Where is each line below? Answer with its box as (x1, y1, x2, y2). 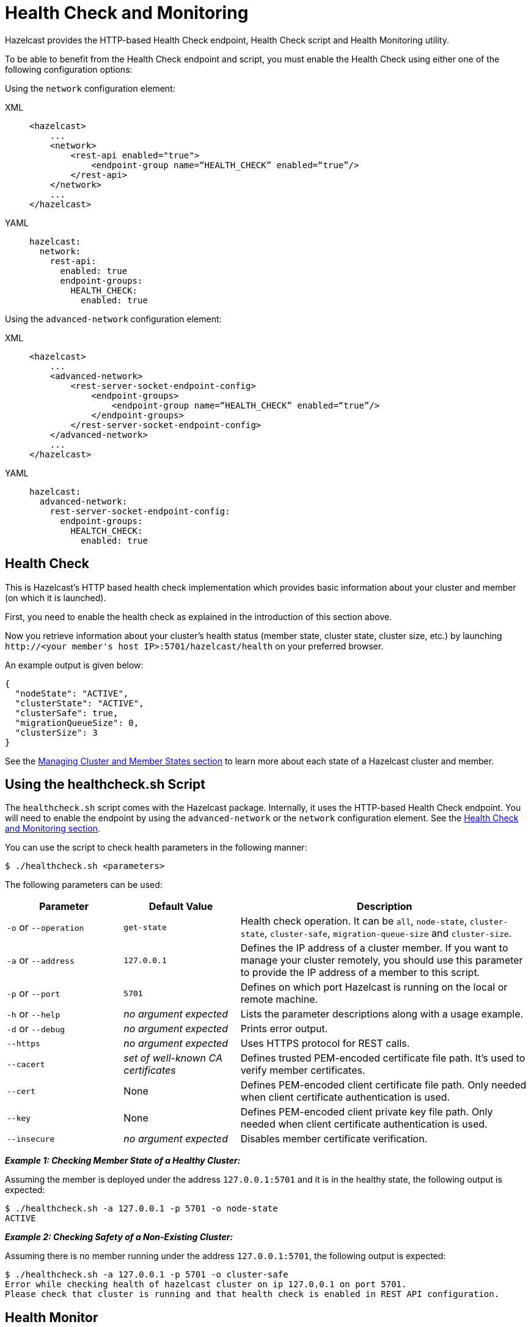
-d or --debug (7, 1022, 65, 1035)
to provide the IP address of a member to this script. (240, 966, 480, 979)
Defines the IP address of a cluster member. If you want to (240, 942, 508, 955)
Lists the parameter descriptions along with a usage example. (240, 1008, 524, 1021)
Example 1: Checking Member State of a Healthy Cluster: (5, 1155, 241, 1166)
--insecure (7, 1134, 55, 1144)
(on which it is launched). (5, 592, 106, 603)
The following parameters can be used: (5, 879, 163, 890)
